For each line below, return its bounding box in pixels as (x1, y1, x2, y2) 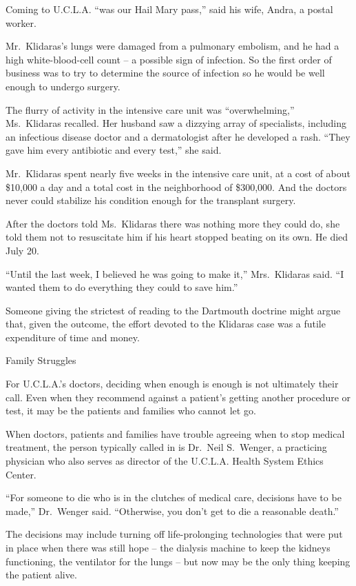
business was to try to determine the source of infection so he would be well (6, 65, 325, 80)
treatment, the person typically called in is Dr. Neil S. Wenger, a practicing (6, 440, 327, 454)
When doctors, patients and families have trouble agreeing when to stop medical (6, 426, 345, 441)
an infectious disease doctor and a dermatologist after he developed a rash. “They (6, 129, 350, 143)
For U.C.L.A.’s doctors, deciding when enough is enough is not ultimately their (6, 376, 339, 391)
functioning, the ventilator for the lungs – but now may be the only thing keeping (6, 554, 350, 568)
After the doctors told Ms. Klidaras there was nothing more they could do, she (6, 216, 340, 230)
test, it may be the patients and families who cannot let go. (6, 403, 256, 418)
